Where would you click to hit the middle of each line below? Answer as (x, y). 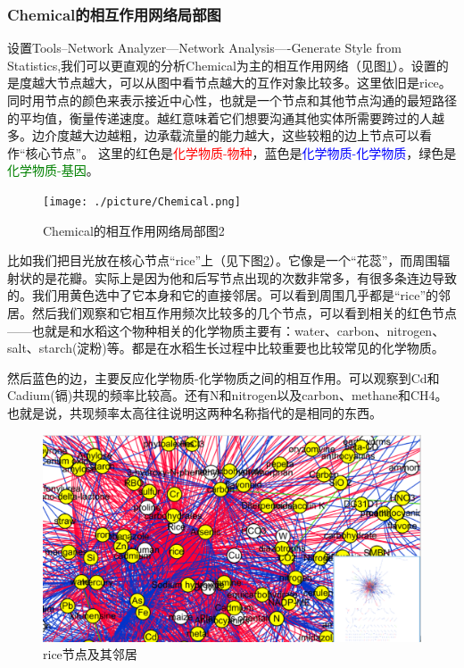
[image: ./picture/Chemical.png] (142, 201)
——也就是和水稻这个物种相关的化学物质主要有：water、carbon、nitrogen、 (226, 330)
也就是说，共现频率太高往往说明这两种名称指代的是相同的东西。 (195, 412)
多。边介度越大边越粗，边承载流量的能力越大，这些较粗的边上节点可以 (213, 135)
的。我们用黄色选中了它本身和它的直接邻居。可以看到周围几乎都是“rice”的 (223, 295)
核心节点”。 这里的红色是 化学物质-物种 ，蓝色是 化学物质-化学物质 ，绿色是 (241, 152)
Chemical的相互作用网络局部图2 (134, 230)
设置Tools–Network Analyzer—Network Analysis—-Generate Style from (204, 48)
